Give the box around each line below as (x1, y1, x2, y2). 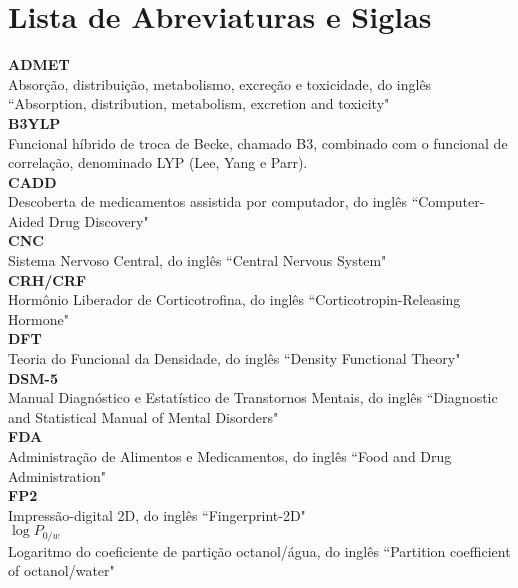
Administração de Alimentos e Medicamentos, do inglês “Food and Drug (8, 446, 452, 466)
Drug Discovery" (48, 210, 149, 231)
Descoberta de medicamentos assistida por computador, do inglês (8, 191, 407, 212)
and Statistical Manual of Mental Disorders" (8, 406, 279, 427)
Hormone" (8, 308, 69, 329)
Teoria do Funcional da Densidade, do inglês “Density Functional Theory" (8, 348, 461, 369)
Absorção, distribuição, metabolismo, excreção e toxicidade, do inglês (8, 73, 432, 94)
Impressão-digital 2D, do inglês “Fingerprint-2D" (8, 504, 306, 525)
